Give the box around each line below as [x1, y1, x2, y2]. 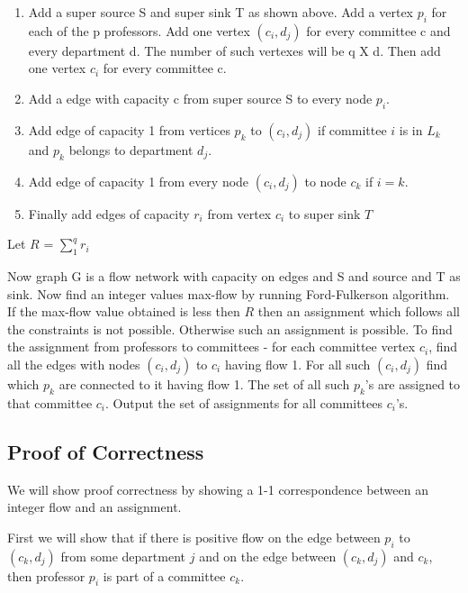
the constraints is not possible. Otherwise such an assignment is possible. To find [7, 319, 453, 338]
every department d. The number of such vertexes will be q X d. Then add [28, 41, 441, 59]
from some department [60, 546, 186, 565]
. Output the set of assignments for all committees [105, 393, 382, 412]
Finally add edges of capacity [28, 204, 190, 223]
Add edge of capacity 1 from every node [28, 171, 249, 190]
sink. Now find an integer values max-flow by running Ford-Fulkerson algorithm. [7, 284, 450, 303]
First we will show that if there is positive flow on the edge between [7, 527, 381, 546]
